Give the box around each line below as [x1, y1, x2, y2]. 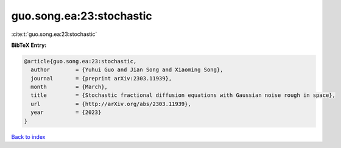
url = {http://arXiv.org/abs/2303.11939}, [30, 100, 191, 107]
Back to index [11, 133, 46, 140]
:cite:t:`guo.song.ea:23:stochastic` [11, 30, 97, 38]
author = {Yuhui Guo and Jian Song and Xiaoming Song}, [30, 66, 223, 73]
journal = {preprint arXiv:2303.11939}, [30, 75, 172, 82]
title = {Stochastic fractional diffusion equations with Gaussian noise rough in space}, [30, 92, 336, 99]
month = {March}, [30, 83, 108, 91]
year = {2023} [30, 109, 102, 116]
